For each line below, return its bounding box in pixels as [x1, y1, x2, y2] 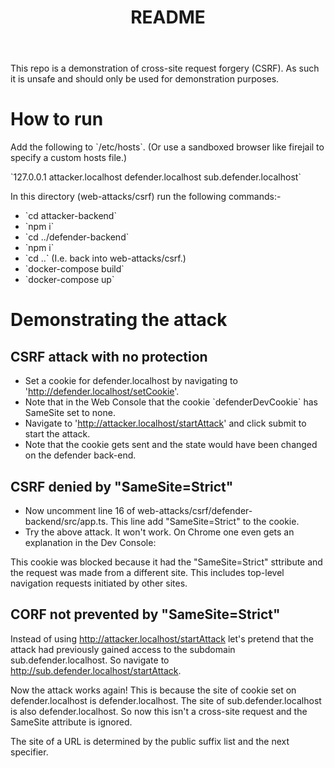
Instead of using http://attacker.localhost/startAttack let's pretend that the [10, 632, 314, 645]
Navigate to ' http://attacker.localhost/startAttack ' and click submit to [24, 417, 307, 430]
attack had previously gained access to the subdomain [10, 643, 236, 655]
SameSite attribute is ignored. [10, 716, 133, 728]
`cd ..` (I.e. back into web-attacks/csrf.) [24, 252, 187, 265]
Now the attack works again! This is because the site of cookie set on [10, 684, 297, 696]
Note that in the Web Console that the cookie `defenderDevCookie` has [24, 396, 318, 408]
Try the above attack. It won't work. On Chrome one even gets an [24, 526, 295, 538]
